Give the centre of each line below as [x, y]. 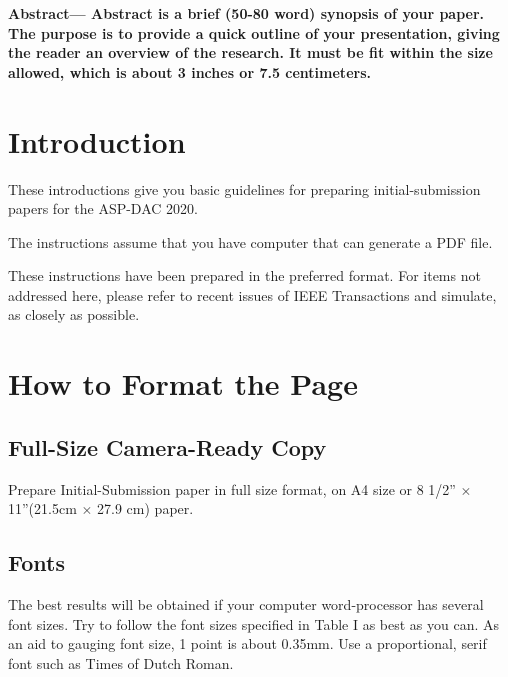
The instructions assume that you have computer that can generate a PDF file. [250, 241]
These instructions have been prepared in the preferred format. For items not [244, 275]
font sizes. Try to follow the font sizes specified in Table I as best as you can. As [254, 623]
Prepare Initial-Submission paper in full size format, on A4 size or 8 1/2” [232, 488]
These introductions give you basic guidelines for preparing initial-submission [244, 188]
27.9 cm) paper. [145, 508]
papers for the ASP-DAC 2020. [103, 208]
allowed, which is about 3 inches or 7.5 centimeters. [189, 71]
